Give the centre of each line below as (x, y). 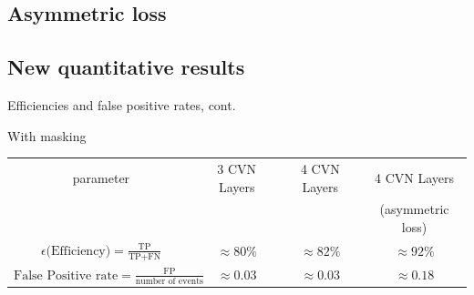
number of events (169, 281)
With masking (47, 135)
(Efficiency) (78, 251)
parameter (101, 177)
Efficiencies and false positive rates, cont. (122, 104)
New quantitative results (126, 67)
